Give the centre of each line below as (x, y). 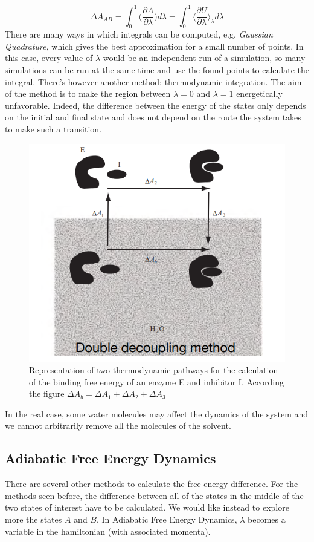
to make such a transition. (53, 129)
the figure (47, 393)
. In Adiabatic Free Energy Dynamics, (167, 519)
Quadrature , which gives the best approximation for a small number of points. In (154, 46)
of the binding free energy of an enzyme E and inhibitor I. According (156, 381)
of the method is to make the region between (88, 93)
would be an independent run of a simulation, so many (204, 58)
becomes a (267, 519)
